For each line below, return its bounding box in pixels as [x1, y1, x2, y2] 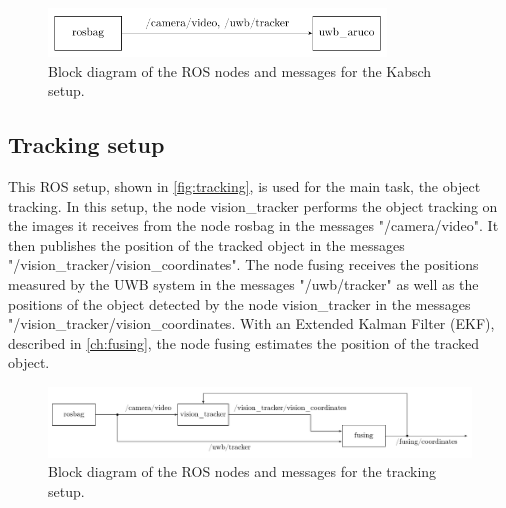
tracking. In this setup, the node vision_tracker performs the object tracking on [8, 195, 498, 216]
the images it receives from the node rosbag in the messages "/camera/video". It [8, 215, 499, 236]
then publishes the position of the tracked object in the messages [8, 234, 405, 255]
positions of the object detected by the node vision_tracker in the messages [8, 293, 471, 314]
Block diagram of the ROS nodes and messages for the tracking [48, 461, 437, 482]
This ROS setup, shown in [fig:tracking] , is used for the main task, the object [8, 176, 481, 197]
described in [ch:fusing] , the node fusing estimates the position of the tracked [8, 332, 480, 353]
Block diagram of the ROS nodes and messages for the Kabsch [48, 60, 432, 81]
